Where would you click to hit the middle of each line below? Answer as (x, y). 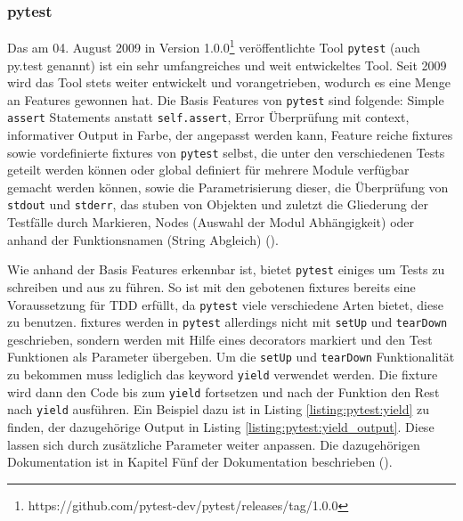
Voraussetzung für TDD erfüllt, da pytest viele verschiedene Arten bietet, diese (225, 304)
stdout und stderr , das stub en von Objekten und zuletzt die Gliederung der (218, 204)
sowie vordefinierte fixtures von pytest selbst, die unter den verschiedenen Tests (226, 152)
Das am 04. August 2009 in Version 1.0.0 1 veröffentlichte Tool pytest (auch (214, 46)
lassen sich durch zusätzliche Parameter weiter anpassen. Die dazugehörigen (214, 444)
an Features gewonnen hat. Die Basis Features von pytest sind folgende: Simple (226, 99)
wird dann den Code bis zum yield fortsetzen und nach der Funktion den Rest (223, 391)
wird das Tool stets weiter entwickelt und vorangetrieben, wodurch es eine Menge (229, 82)
